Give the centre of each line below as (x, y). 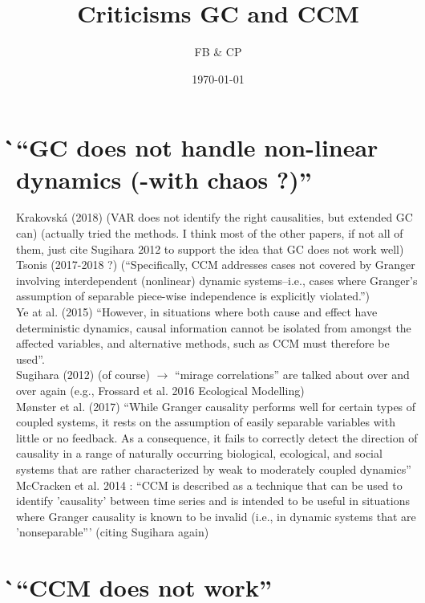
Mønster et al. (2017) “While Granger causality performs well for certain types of (216, 406)
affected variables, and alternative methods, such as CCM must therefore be (203, 343)
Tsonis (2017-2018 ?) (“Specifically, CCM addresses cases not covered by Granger (216, 265)
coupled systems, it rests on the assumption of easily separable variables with (206, 422)
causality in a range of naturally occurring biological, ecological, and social (199, 453)
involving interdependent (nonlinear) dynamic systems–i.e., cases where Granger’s (217, 280)
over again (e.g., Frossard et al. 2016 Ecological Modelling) (160, 390)
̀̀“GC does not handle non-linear (197, 147)
